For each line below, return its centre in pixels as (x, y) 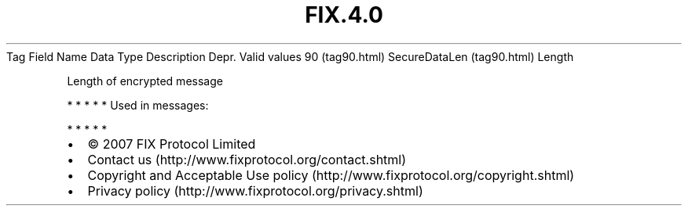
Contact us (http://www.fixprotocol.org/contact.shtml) (247, 159)
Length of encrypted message (145, 81)
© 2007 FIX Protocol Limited (172, 144)
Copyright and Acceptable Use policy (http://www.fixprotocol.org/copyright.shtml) (331, 175)
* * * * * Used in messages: (138, 105)
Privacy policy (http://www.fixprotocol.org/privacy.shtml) (255, 190)
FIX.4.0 (344, 15)
